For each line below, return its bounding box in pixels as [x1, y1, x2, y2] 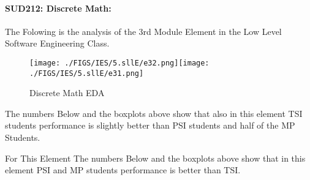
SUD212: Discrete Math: [5, 1, 112, 14]
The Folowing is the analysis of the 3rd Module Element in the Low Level [5, 24, 282, 37]
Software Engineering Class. [5, 37, 110, 50]
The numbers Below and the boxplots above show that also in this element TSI [5, 107, 303, 119]
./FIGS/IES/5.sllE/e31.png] [29, 69, 144, 78]
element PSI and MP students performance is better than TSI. [5, 163, 241, 176]
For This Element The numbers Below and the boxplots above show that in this [5, 151, 306, 164]
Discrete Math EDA [29, 86, 105, 99]
